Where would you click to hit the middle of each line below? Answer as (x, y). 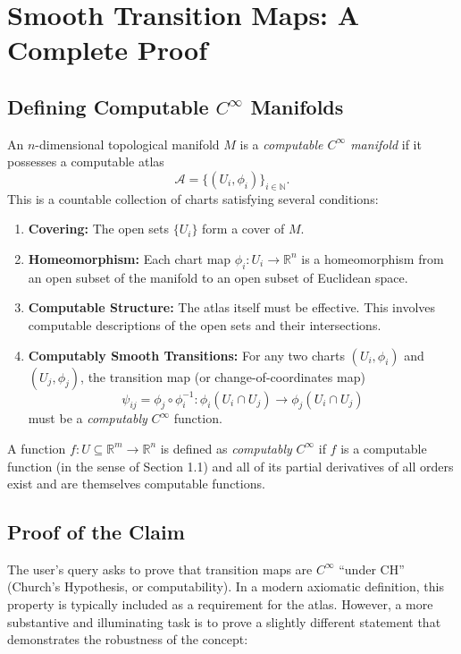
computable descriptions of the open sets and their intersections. (205, 324)
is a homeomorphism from (373, 258)
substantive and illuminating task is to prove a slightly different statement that (224, 621)
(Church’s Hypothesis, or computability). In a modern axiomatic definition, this (226, 586)
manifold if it (386, 144)
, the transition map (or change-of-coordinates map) (223, 376)
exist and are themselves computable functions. (136, 484)
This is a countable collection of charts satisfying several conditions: (193, 198)
